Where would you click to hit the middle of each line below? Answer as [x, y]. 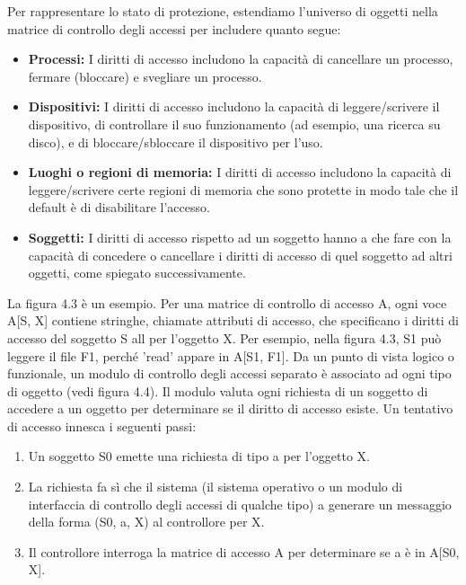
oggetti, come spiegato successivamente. [137, 273]
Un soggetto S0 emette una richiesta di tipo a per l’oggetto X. [199, 456]
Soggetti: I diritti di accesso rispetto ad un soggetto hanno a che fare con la [240, 237]
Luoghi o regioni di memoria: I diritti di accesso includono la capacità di [240, 172]
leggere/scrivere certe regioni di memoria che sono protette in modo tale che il [243, 189]
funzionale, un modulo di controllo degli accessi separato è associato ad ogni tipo [229, 373]
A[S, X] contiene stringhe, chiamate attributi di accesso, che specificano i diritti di [233, 320]
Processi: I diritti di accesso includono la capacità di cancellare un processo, [241, 59]
